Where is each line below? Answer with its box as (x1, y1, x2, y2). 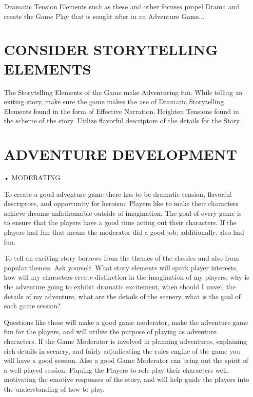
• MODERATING (4, 172, 60, 182)
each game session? (4, 301, 61, 311)
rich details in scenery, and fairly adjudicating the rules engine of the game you (4, 345, 240, 356)
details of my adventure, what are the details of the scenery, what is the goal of (4, 291, 241, 301)
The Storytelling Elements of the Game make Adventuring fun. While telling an (4, 87, 243, 97)
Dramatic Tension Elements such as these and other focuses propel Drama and (4, 1, 239, 11)
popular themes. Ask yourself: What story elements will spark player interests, (4, 262, 238, 272)
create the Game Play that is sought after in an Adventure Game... (4, 11, 205, 21)
